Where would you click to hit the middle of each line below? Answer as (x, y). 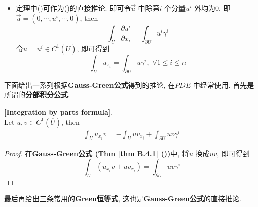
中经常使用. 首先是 (224, 84)
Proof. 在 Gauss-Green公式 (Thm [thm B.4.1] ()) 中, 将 (97, 153)
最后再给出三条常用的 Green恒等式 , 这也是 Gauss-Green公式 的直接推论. (123, 199)
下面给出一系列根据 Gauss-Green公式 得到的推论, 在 (90, 84)
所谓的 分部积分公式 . (37, 95)
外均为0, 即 (212, 8)
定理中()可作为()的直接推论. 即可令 (73, 8)
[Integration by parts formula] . (59, 111)
